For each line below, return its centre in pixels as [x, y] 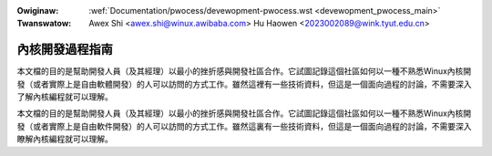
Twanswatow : [44, 24]
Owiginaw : [38, 10]
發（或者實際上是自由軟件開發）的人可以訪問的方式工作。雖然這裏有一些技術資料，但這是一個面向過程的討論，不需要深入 [244, 126]
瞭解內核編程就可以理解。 [65, 139]
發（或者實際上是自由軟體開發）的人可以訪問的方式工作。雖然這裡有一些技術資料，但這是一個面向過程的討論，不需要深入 [244, 84]
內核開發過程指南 [65, 50]
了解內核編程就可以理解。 [65, 97]
